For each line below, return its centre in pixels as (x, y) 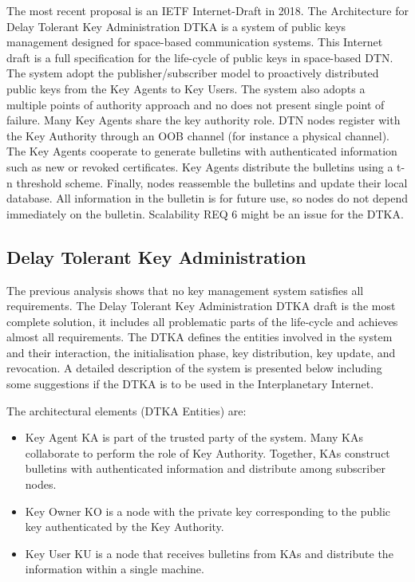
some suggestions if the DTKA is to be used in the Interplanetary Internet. (190, 384)
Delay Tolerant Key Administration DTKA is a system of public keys (176, 26)
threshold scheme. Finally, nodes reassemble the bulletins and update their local (212, 182)
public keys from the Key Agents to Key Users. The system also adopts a (186, 88)
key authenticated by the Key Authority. (125, 527)
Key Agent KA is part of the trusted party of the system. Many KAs (194, 437)
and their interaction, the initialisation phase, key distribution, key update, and (201, 352)
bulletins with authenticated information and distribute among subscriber (206, 468)
